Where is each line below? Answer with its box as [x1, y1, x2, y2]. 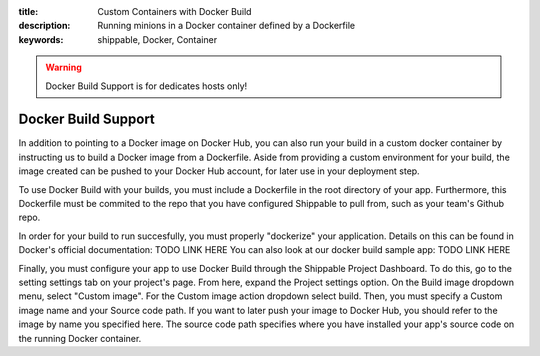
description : [18, 20, 71, 32]
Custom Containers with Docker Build [97, 6, 252, 17]
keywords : [18, 33, 64, 45]
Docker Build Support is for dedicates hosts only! [45, 80, 248, 92]
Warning [45, 61, 82, 74]
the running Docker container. [18, 332, 142, 344]
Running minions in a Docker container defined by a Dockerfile [97, 20, 355, 32]
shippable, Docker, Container [97, 33, 218, 45]
